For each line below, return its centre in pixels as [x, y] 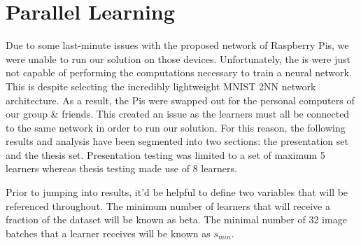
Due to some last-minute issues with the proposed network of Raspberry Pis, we [177, 45]
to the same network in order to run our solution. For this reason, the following [176, 127]
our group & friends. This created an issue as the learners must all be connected [178, 114]
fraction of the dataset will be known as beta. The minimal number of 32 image [176, 219]
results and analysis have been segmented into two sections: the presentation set [177, 141]
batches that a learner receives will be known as [108, 233]
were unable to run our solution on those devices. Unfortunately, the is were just [178, 58]
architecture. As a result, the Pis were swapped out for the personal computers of [180, 100]
